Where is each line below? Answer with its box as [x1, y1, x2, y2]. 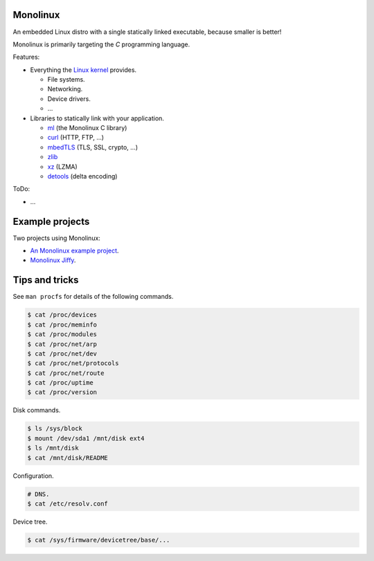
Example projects [12, 215, 90, 228]
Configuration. [12, 471, 55, 480]
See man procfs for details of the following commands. [12, 293, 174, 301]
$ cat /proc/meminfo [27, 320, 97, 329]
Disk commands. [12, 406, 61, 414]
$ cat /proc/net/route [27, 369, 105, 377]
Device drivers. [47, 94, 91, 103]
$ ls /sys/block [27, 425, 83, 432]
